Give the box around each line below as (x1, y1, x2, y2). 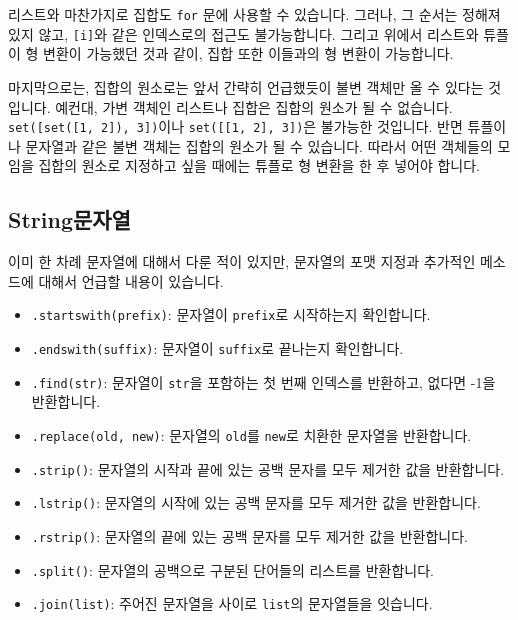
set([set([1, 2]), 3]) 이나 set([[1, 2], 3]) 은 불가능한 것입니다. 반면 (8, 116, 463, 137)
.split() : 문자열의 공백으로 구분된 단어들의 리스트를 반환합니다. (31, 559, 434, 580)
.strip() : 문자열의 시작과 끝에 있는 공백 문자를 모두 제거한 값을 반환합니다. (31, 458, 505, 479)
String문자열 (8, 204, 131, 235)
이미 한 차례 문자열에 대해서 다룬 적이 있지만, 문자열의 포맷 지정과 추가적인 (8, 251, 476, 272)
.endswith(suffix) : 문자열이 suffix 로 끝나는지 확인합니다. (31, 337, 404, 358)
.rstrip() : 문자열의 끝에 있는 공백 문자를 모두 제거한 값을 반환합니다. (31, 525, 468, 546)
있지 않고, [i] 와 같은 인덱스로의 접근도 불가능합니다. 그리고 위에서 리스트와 (8, 23, 479, 44)
